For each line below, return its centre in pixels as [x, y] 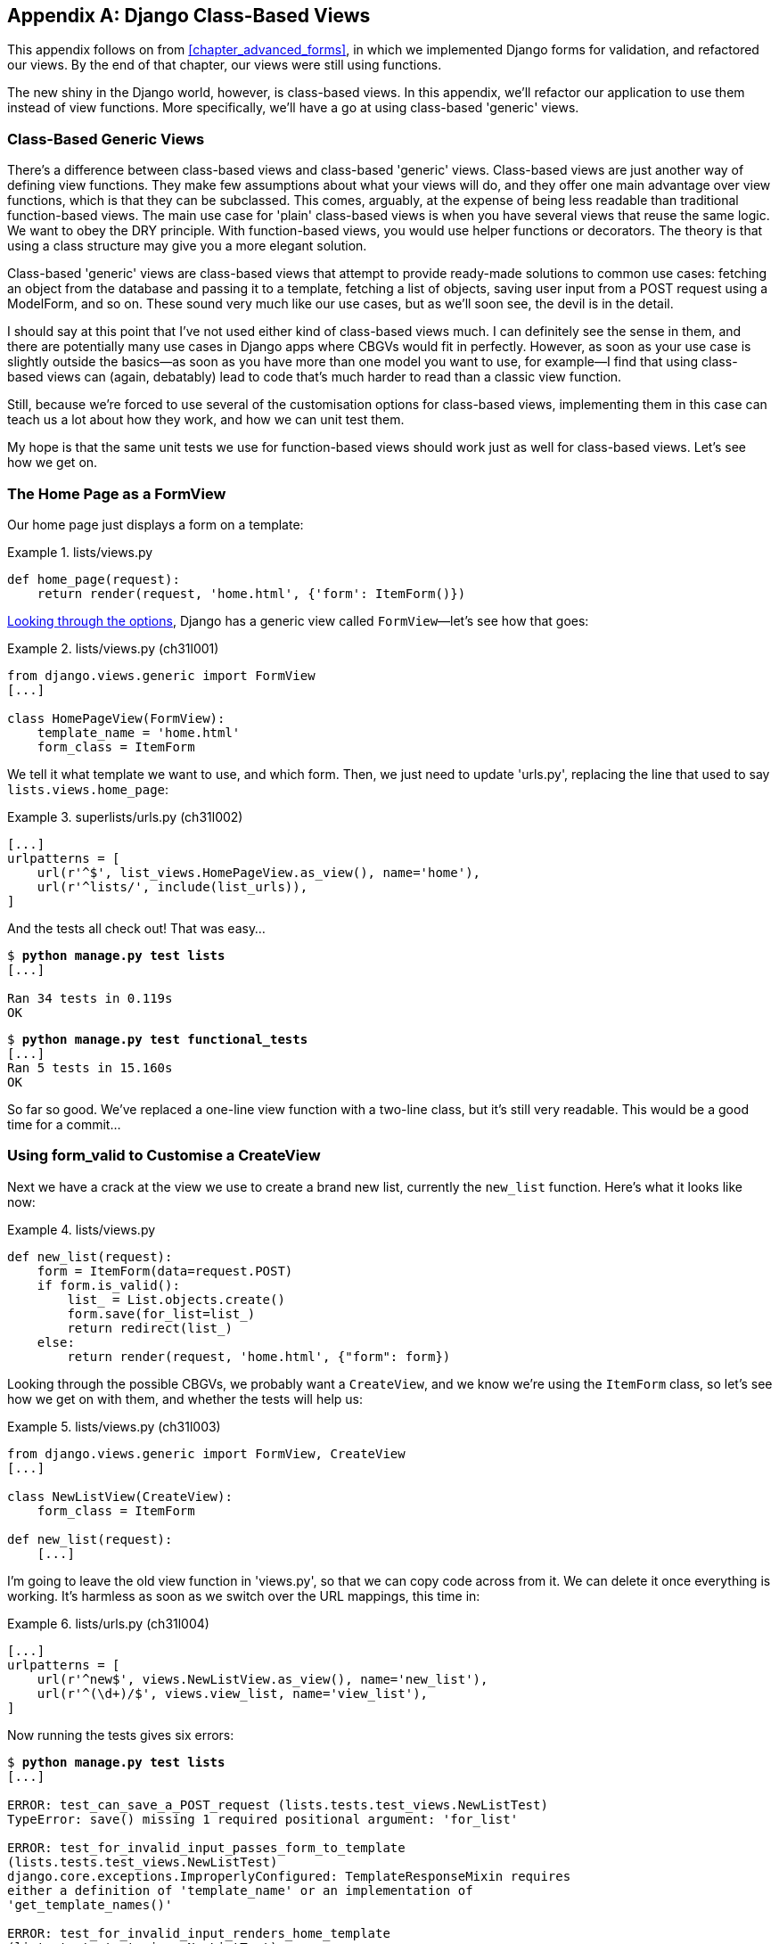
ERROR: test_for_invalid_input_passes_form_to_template [206, 1847]
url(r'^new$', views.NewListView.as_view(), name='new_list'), [262, 1679]
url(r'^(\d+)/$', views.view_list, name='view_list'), [233, 1693]
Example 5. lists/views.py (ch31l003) [114, 1426]
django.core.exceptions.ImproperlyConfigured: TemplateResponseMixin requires [289, 1876]
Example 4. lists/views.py [82, 1229]
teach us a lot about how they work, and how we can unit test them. [206, 420]
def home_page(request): [94, 579]
